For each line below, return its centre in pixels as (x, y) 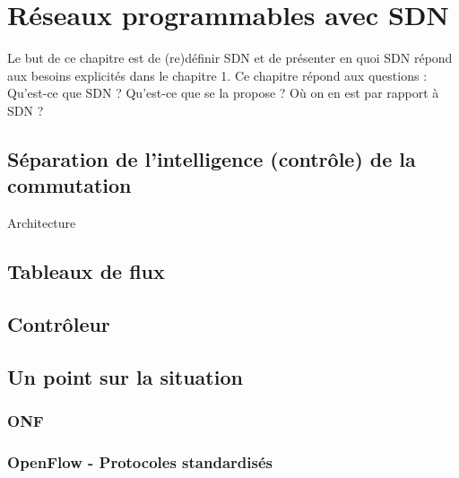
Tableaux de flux (86, 271)
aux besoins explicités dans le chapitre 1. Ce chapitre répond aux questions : (217, 75)
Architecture (42, 223)
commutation (69, 185)
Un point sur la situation (125, 376)
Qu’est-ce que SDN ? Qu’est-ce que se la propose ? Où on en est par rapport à (223, 93)
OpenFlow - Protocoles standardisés (140, 461)
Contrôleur (59, 323)
